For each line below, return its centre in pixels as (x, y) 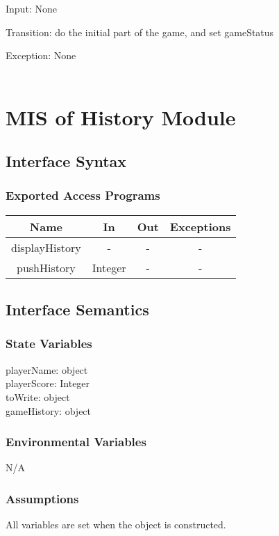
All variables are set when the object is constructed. (116, 525)
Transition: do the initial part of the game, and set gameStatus (140, 32)
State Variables (49, 344)
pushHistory (46, 267)
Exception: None (41, 55)
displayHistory (46, 247)
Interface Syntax (66, 161)
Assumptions (42, 498)
